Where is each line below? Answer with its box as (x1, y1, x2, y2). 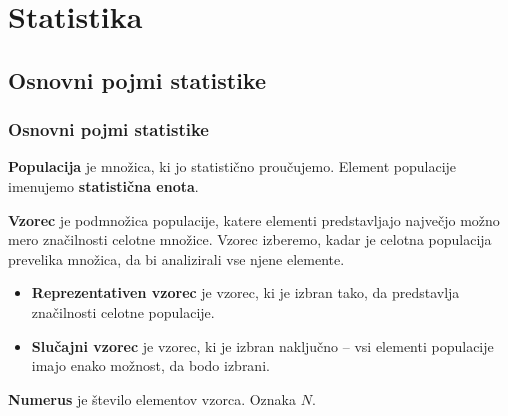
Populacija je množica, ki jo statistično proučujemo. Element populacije (8, 156, 457, 177)
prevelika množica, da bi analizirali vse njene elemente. (8, 248, 345, 269)
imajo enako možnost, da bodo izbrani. (31, 355, 270, 376)
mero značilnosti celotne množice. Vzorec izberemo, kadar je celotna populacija (8, 229, 492, 250)
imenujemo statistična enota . (8, 175, 199, 196)
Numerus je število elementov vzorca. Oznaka (8, 388, 296, 409)
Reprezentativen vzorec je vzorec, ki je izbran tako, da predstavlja (31, 282, 460, 303)
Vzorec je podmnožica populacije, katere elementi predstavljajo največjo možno (8, 209, 500, 230)
